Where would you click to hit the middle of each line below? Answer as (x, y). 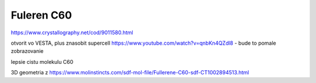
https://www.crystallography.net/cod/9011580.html (72, 33)
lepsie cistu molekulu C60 (42, 62)
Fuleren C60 (42, 15)
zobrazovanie (27, 51)
